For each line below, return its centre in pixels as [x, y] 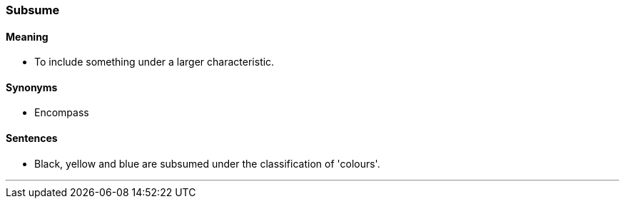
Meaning [27, 36]
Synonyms [32, 87]
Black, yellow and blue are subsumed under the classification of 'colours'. [207, 163]
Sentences [32, 138]
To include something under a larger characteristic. [154, 62]
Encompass [62, 113]
